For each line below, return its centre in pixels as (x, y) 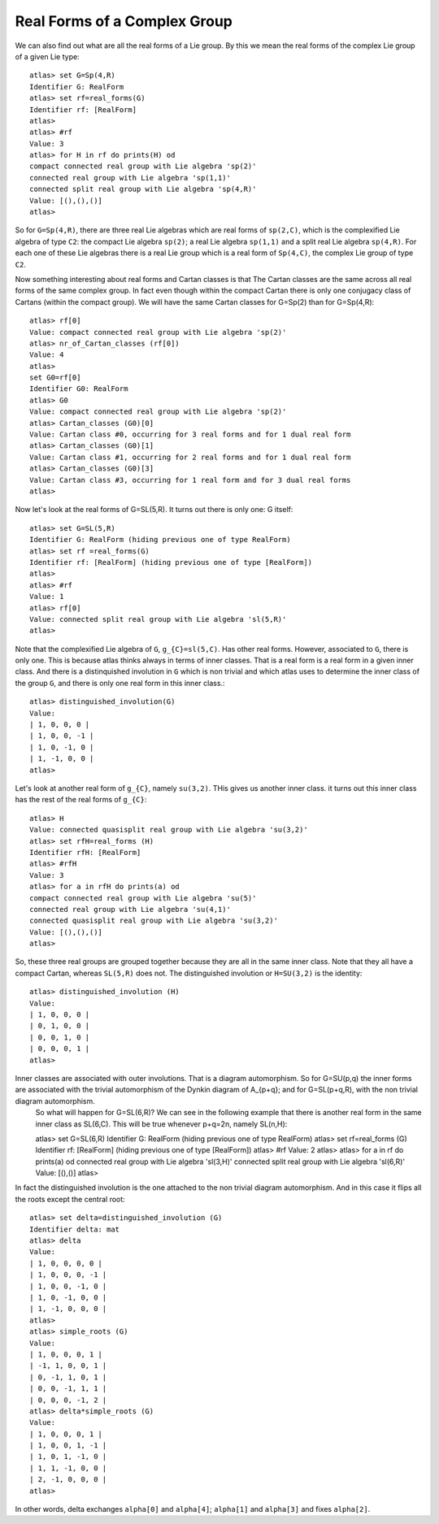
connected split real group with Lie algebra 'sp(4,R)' (143, 189)
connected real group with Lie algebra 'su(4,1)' (130, 909)
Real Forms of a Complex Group (124, 21)
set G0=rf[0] (55, 378)
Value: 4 (47, 355)
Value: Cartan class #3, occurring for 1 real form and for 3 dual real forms (190, 480)
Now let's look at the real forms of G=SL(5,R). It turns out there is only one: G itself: (154, 510)
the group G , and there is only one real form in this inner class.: (120, 683)
